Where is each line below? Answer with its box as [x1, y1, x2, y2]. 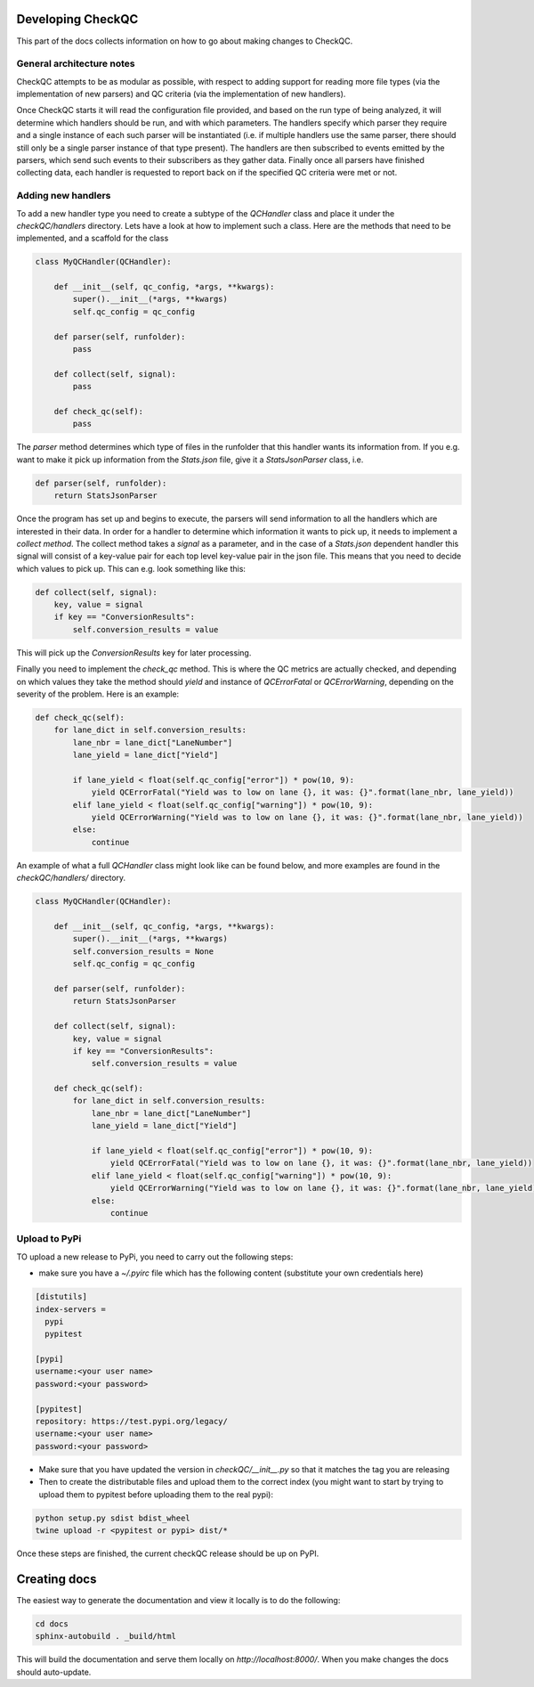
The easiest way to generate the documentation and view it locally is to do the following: [16, 1594, 341, 1605]
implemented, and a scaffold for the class [16, 232, 169, 244]
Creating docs [16, 1571, 97, 1586]
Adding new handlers [16, 190, 111, 202]
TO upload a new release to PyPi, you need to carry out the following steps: [16, 1251, 294, 1262]
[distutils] [35, 1292, 88, 1302]
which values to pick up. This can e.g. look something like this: [16, 563, 247, 574]
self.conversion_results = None [72, 946, 214, 957]
